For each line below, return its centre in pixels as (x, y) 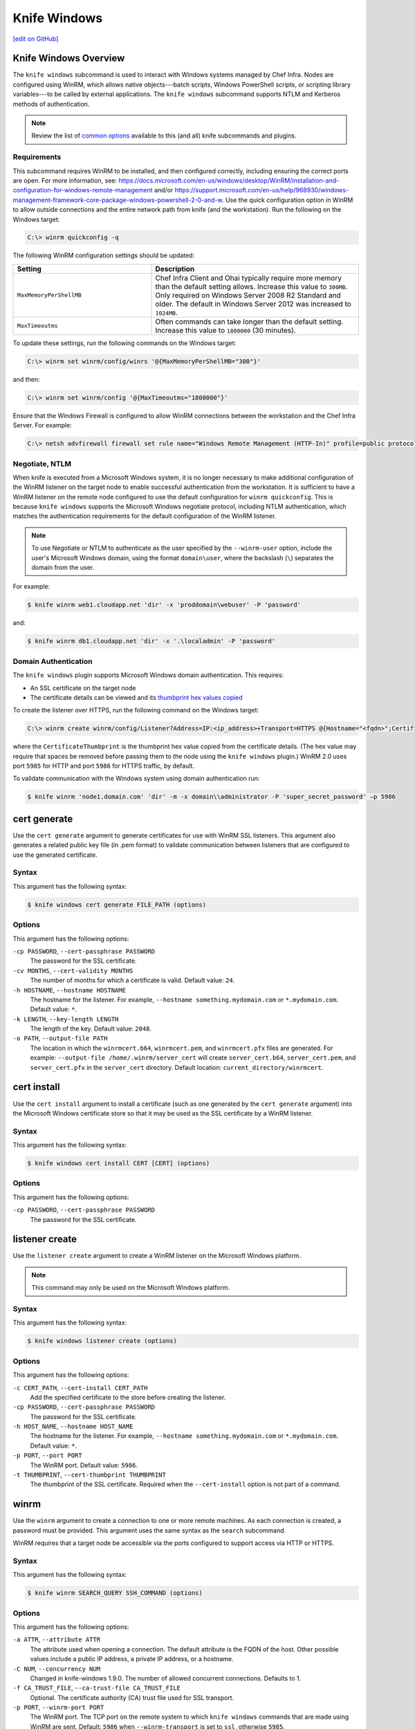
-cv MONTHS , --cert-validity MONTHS (73, 970)
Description (175, 268)
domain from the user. (63, 568)
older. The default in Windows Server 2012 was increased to (253, 304)
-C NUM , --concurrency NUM (56, 1668)
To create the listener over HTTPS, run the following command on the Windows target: (136, 710)
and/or (164, 190)
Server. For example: (42, 425)
